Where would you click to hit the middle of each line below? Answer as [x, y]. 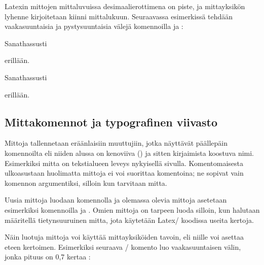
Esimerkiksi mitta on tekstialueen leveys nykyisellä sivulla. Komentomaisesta [124, 163]
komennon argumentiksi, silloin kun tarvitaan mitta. [86, 183]
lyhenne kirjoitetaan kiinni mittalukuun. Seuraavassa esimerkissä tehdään [119, 16]
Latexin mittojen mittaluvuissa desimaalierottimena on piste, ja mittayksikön [125, 6]
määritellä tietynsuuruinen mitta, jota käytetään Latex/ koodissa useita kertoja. [129, 220]
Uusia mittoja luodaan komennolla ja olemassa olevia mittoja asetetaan [116, 200]
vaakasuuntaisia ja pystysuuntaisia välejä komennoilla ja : [94, 26]
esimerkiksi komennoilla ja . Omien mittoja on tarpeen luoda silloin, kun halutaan [132, 209]
